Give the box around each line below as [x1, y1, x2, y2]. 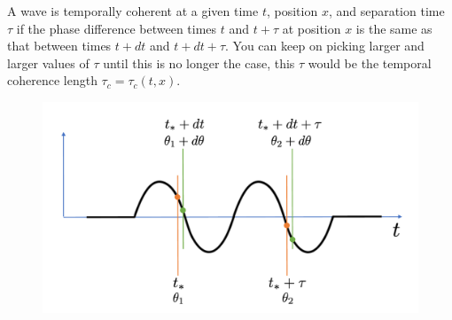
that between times [7, 36, 112, 55]
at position [282, 19, 341, 37]
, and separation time [328, 2, 445, 20]
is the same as [355, 19, 433, 37]
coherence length [7, 71, 97, 90]
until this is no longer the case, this [103, 53, 295, 72]
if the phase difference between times [16, 19, 217, 37]
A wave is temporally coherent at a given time [7, 2, 259, 20]
